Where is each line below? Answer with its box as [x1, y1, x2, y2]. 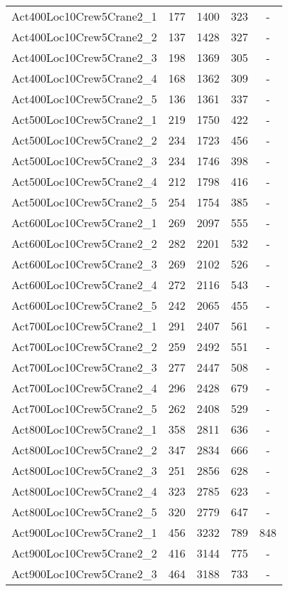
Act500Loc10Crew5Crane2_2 [11, 132, 157, 148]
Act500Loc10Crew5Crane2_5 [11, 194, 157, 210]
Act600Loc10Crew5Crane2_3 [11, 256, 157, 272]
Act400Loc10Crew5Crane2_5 [11, 90, 157, 107]
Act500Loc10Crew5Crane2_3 [11, 152, 157, 169]
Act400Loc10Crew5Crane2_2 [11, 28, 157, 45]
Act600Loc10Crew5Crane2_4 [11, 276, 157, 293]
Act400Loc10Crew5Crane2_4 [11, 70, 157, 86]
